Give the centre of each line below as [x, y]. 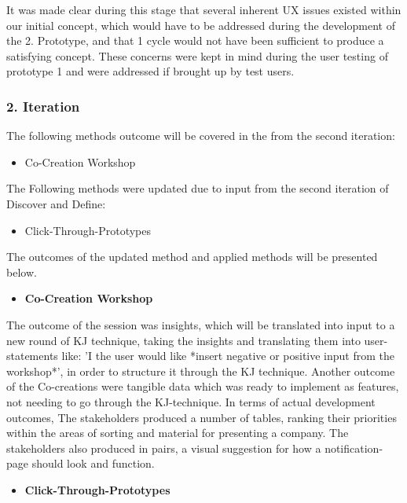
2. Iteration [43, 106]
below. [22, 272]
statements [32, 356]
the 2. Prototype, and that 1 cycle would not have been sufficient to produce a [195, 40]
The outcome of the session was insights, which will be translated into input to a [201, 324]
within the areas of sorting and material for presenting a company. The [178, 433]
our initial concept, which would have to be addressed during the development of [201, 25]
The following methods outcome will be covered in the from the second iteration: [201, 136]
